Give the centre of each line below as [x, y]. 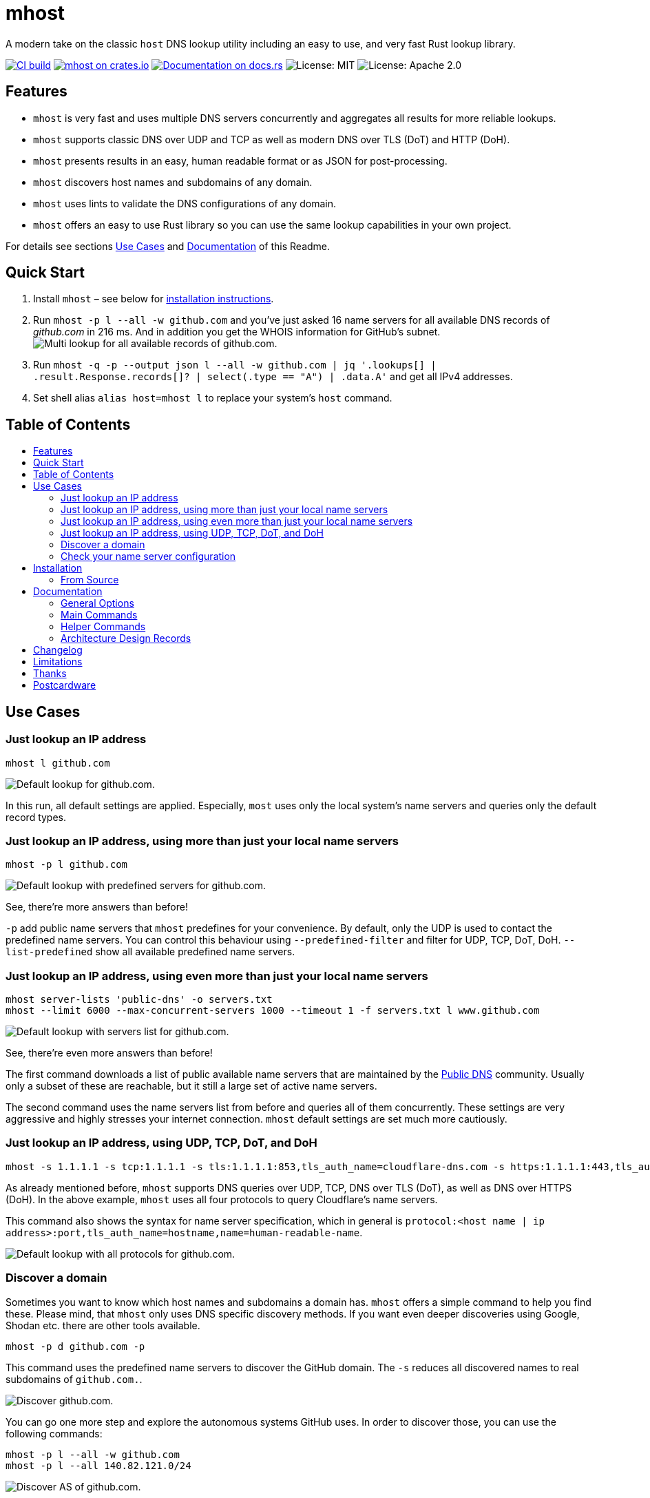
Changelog [58, 650]
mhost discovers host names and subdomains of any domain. [173, 182]
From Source [90, 580]
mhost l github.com [58, 763]
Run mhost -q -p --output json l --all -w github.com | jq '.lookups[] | [235, 365]
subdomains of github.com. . [74, 1379]
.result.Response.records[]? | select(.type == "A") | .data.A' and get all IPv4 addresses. [273, 377]
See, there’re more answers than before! [97, 907]
